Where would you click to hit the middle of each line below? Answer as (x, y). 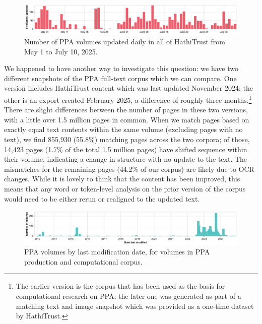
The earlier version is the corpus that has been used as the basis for (120, 286)
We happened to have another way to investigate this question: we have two (121, 68)
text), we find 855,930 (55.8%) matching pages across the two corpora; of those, (127, 139)
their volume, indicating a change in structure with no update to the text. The (126, 159)
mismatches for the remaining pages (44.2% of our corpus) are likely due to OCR (129, 169)
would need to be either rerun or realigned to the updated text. (102, 198)
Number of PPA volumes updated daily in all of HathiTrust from (125, 42)
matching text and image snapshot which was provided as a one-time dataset (135, 306)
